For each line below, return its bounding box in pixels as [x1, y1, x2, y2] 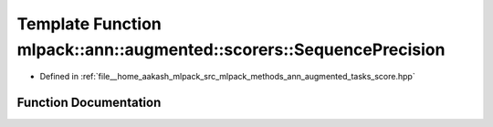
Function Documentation [16, 95, 162, 111]
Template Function [16, 14, 162, 34]
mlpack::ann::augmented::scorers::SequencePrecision [16, 39, 446, 59]
